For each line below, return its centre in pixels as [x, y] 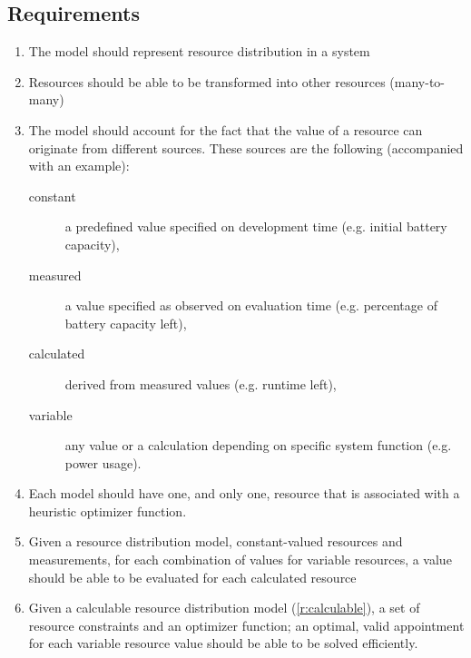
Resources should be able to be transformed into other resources [207, 81]
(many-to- [417, 81]
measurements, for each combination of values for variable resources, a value [240, 560]
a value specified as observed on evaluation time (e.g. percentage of [251, 305]
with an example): [79, 166]
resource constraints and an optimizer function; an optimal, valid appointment [246, 625]
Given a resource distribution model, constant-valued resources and [216, 541]
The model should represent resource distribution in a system [199, 51]
